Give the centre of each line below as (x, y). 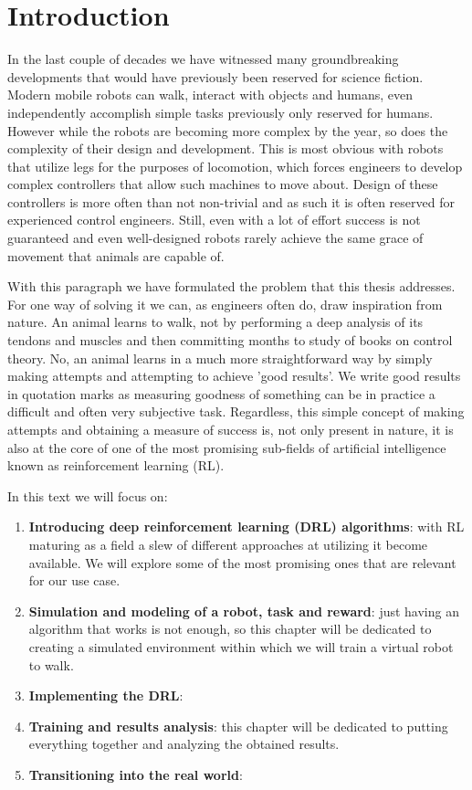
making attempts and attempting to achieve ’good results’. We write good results (234, 376)
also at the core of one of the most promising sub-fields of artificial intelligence (227, 447)
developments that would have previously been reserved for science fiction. (215, 76)
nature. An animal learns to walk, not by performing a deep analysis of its (215, 322)
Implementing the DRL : (106, 695)
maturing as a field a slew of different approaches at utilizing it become (228, 544)
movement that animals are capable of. (116, 255)
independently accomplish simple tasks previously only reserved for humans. (220, 112)
